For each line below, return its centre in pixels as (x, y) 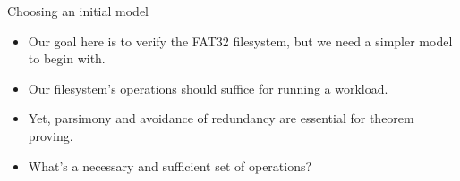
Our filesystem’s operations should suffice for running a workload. (208, 88)
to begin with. (67, 58)
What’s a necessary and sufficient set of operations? (170, 165)
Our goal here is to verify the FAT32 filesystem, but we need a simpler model (240, 41)
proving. (51, 135)
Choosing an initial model (78, 11)
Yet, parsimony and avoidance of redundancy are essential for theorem (221, 118)
